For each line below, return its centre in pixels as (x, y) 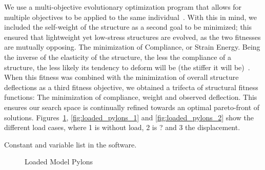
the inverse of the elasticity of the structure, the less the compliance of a (118, 57)
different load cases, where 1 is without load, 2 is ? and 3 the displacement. (122, 127)
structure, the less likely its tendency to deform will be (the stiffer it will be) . (127, 67)
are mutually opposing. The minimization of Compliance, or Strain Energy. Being (132, 47)
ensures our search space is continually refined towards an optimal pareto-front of (132, 107)
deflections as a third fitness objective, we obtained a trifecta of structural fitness (131, 87)
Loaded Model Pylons (59, 162)
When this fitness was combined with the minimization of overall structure (121, 77)
